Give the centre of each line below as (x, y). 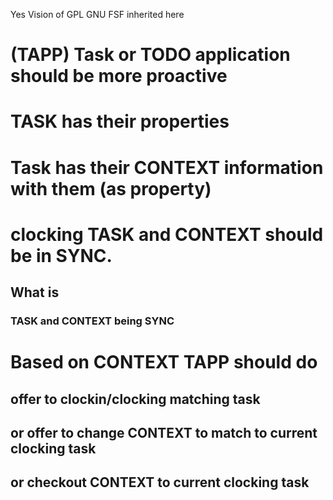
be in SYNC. (61, 255)
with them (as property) (111, 188)
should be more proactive (119, 76)
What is (35, 292)
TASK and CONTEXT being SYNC (92, 321)
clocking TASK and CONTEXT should (167, 234)
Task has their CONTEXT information (167, 167)
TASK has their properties (120, 121)
